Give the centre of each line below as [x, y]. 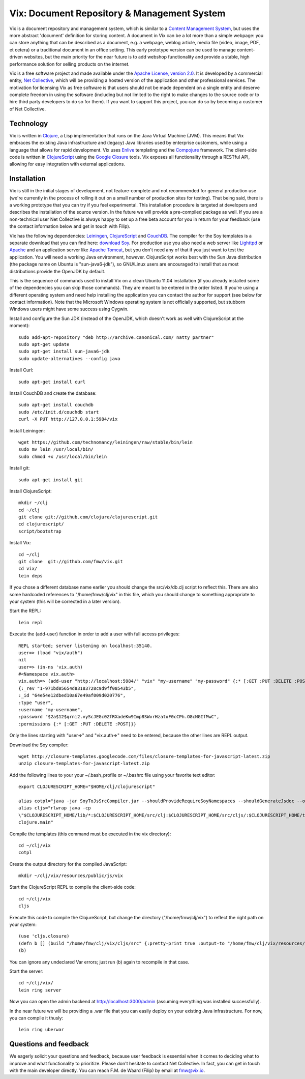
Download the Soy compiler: [39, 745]
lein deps [30, 576]
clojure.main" [36, 822]
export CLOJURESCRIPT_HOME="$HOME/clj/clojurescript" [87, 787]
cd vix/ [28, 569]
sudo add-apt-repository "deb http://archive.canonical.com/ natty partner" [116, 337]
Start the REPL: [25, 611]
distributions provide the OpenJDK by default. [57, 271]
